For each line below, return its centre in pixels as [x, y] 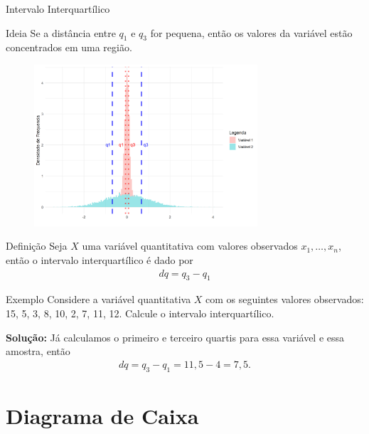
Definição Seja [37, 246]
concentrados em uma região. [69, 47]
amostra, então [38, 351]
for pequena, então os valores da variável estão [251, 32]
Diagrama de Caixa [102, 415]
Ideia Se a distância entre [61, 32]
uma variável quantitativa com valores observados [190, 246]
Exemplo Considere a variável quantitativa [98, 299]
